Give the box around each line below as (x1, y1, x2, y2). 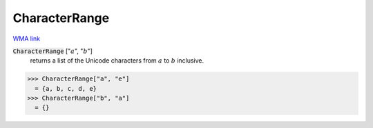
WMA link (12, 34, 41, 43)
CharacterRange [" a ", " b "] (12, 47, 93, 55)
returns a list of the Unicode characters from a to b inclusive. (30, 56, 204, 65)
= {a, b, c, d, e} (35, 85, 97, 92)
